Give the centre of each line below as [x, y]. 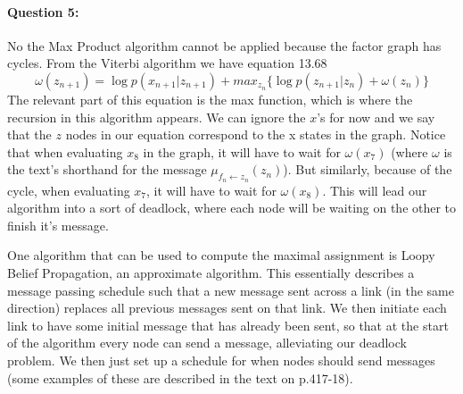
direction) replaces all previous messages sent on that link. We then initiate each [227, 308]
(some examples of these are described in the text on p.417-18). [180, 377]
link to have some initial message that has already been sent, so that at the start [228, 325]
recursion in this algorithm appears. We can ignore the [157, 117]
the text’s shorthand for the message [107, 169]
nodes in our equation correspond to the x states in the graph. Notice [256, 134]
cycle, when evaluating [69, 190]
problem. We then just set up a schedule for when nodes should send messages [221, 360]
